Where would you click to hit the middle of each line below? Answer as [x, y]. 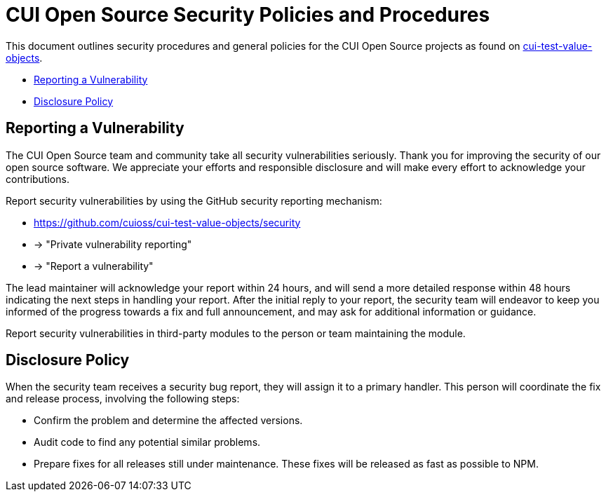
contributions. [38, 179]
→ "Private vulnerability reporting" [113, 244]
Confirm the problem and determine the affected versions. [168, 421]
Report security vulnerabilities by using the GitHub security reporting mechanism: [194, 200]
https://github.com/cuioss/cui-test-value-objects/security [167, 222]
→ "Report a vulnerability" [94, 266]
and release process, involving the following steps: [123, 399]
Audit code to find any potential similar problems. [147, 442]
